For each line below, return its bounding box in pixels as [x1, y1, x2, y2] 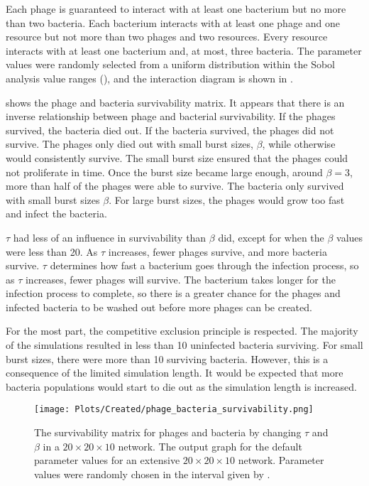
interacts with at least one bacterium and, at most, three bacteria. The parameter [6, 43, 362, 58]
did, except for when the [218, 229, 324, 244]
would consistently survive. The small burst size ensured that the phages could [6, 150, 348, 165]
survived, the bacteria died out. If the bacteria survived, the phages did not [6, 122, 334, 137]
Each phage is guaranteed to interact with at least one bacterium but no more [6, 1, 346, 16]
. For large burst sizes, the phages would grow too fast [109, 192, 345, 207]
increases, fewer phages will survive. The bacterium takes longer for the [25, 271, 336, 286]
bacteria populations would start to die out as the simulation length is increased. [6, 379, 357, 394]
